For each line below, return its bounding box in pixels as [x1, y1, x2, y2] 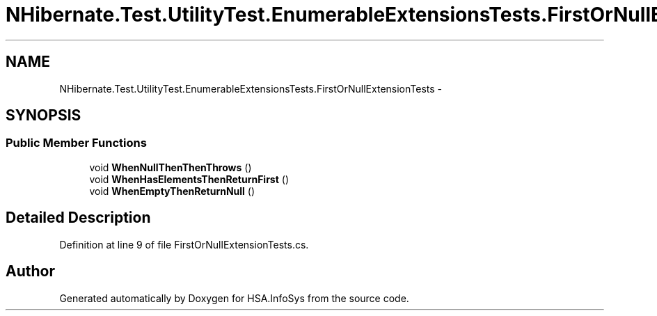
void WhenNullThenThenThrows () [89, 161, 252, 173]
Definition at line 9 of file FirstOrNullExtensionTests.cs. [59, 238, 309, 251]
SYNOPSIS [6, 106, 81, 125]
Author [6, 262, 55, 281]
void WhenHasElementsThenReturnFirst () [89, 173, 289, 185]
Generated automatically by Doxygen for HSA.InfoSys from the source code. [59, 292, 409, 304]
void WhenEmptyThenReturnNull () [89, 184, 255, 197]
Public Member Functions [6, 136, 147, 150]
